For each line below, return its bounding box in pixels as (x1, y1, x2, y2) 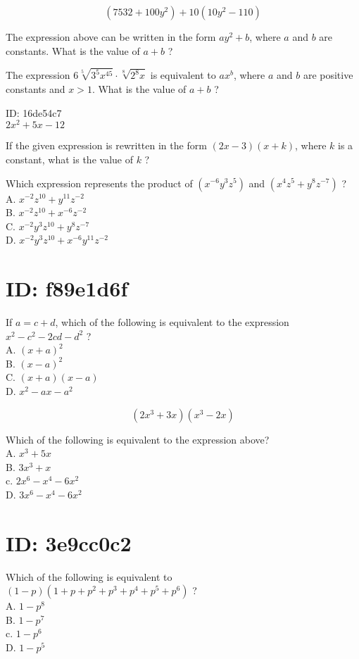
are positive (303, 68, 353, 82)
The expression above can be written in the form (6, 30, 216, 44)
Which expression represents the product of (6, 175, 193, 190)
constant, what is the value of (6, 151, 133, 166)
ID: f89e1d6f (6, 274, 128, 303)
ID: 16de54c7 (6, 105, 62, 120)
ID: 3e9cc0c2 (6, 528, 132, 557)
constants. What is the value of (6, 43, 140, 58)
